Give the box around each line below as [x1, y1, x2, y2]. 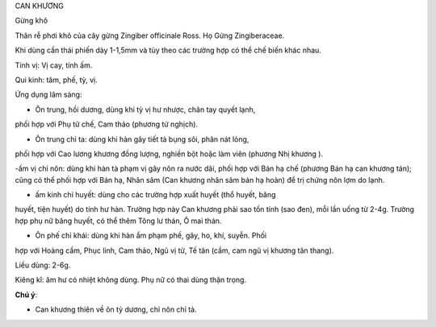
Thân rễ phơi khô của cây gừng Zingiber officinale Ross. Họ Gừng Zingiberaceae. [15, 31, 285, 40]
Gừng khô [15, 16, 48, 26]
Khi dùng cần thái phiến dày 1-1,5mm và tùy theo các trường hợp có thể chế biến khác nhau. [15, 45, 322, 56]
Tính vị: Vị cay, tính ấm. [15, 60, 93, 70]
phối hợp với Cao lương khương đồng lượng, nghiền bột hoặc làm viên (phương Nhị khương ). [15, 149, 323, 159]
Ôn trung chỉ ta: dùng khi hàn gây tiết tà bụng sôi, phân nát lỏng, [35, 134, 249, 144]
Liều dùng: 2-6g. [15, 260, 71, 270]
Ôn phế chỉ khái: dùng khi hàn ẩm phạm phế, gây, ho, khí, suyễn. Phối [35, 230, 267, 241]
